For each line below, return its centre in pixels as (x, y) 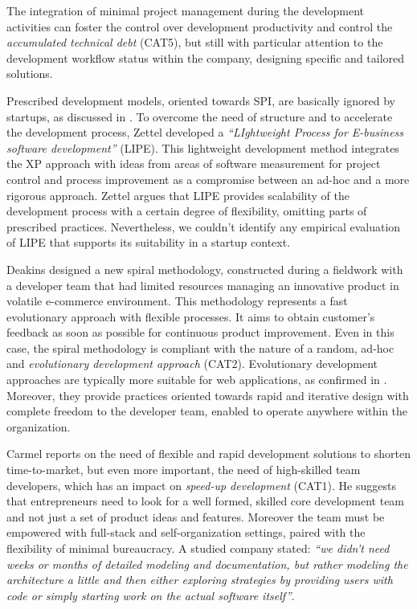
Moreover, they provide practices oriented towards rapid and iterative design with (208, 395)
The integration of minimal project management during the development (186, 10)
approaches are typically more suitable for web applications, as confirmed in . (197, 380)
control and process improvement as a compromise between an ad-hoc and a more (208, 179)
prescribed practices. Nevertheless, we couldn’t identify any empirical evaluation (204, 226)
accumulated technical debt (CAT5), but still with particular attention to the (195, 42)
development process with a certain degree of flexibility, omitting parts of (187, 211)
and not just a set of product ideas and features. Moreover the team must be (196, 516)
